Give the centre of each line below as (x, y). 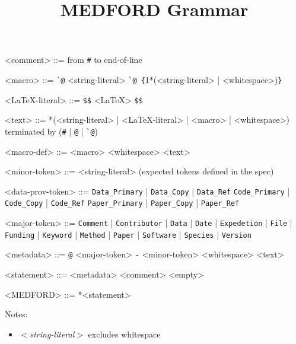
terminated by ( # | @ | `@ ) (52, 131)
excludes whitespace (124, 334)
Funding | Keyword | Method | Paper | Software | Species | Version (128, 234)
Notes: (16, 314)
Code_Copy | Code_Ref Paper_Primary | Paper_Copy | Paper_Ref (122, 203)
